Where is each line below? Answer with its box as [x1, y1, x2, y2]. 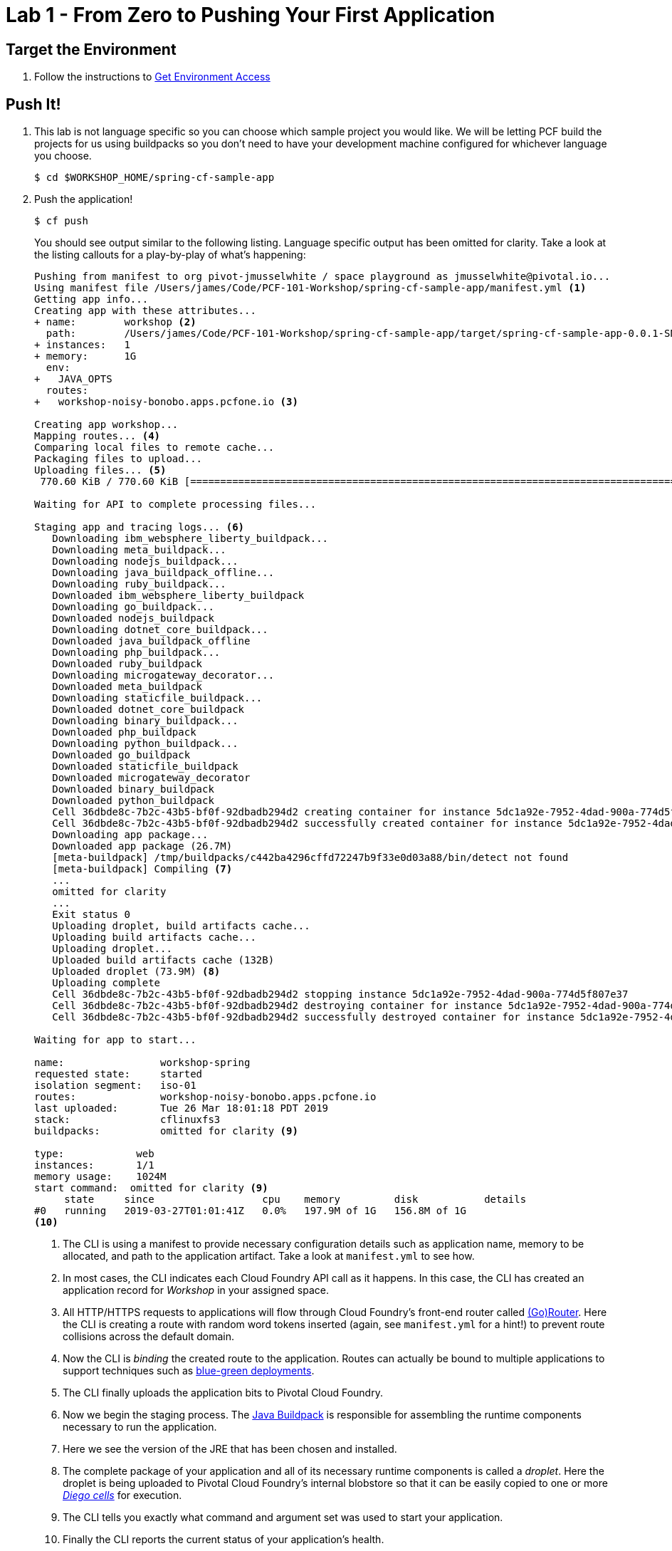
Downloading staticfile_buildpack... [52, 692, 263, 704]
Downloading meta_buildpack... [52, 544, 226, 556]
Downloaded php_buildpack [52, 726, 196, 738]
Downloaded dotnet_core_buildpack [52, 704, 245, 716]
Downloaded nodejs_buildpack [52, 612, 214, 625]
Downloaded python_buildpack [52, 795, 214, 807]
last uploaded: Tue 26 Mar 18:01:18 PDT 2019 [34, 1102, 329, 1114]
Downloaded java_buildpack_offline [52, 635, 251, 647]
